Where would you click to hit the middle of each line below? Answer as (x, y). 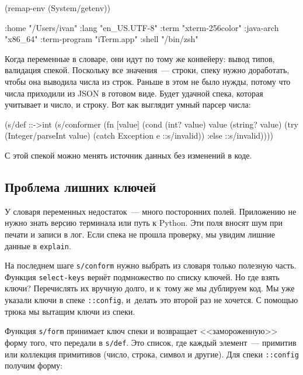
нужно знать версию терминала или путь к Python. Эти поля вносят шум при (144, 223)
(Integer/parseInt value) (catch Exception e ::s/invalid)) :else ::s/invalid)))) (139, 135)
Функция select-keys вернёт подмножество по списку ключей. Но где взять (142, 276)
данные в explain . (38, 245)
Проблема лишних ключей (81, 186)
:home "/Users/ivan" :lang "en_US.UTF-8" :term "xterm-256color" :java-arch (142, 27)
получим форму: (34, 365)
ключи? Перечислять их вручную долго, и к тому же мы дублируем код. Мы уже (150, 288)
